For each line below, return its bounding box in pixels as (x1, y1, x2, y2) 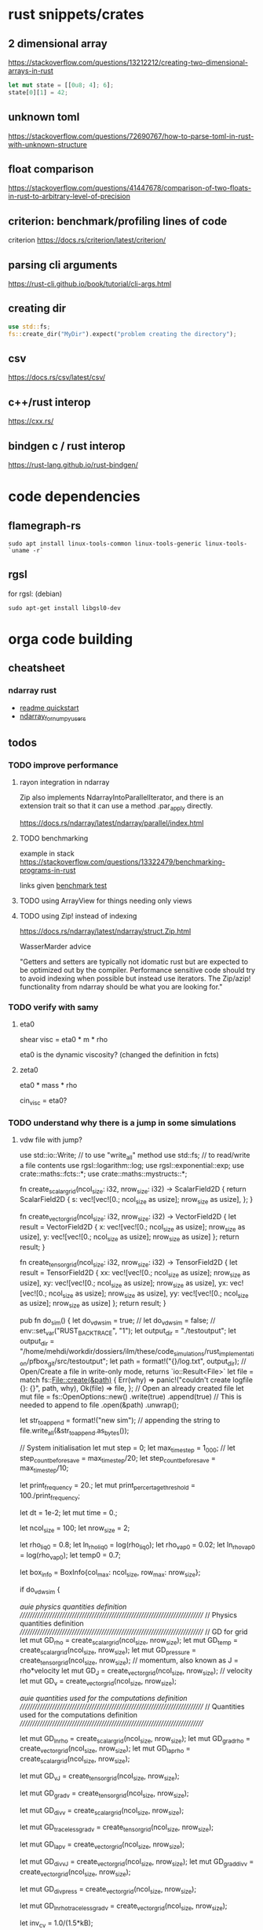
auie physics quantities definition (19, 1602, 127, 1611)
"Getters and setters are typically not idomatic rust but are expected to (19, 956, 249, 966)
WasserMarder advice (19, 941, 92, 951)
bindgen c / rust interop (8, 439, 126, 453)
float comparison (8, 162, 94, 176)
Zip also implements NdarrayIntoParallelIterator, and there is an (19, 793, 224, 802)
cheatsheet (8, 661, 65, 675)
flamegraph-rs (8, 519, 82, 532)
